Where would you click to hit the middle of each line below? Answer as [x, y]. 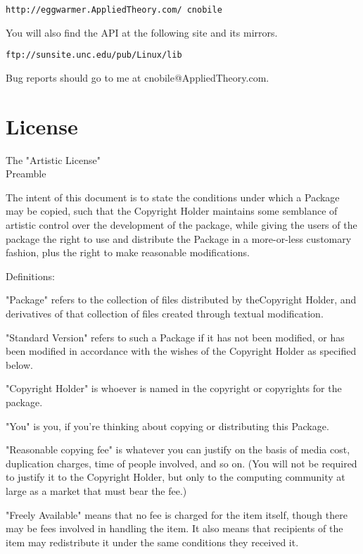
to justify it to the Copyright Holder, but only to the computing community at [176, 477]
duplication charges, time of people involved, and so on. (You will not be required [181, 463]
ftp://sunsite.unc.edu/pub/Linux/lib [94, 55]
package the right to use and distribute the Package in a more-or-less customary [179, 238]
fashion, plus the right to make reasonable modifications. [128, 252]
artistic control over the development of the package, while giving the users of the [181, 225]
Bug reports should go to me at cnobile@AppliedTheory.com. [138, 77]
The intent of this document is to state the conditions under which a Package [173, 197]
